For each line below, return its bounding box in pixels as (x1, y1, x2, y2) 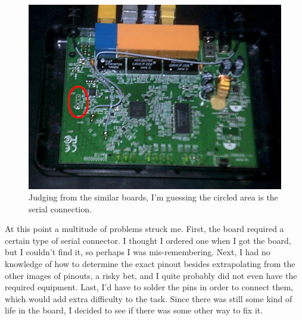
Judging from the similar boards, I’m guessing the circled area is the (29, 191, 278, 203)
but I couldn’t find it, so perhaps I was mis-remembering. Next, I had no (5, 246, 270, 258)
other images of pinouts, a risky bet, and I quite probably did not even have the (5, 269, 297, 281)
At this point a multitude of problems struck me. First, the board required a (5, 222, 284, 235)
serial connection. (29, 202, 92, 215)
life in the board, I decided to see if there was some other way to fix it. (5, 304, 263, 316)
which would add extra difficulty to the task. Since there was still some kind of (5, 292, 292, 305)
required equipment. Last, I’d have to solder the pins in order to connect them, (5, 281, 294, 293)
